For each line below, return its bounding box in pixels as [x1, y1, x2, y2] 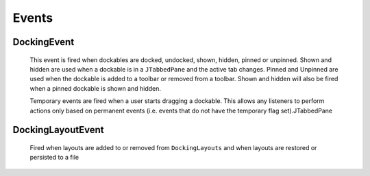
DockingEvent [12, 36, 75, 48]
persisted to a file [29, 153, 79, 162]
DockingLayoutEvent [12, 124, 104, 136]
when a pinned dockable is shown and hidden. [29, 84, 161, 92]
